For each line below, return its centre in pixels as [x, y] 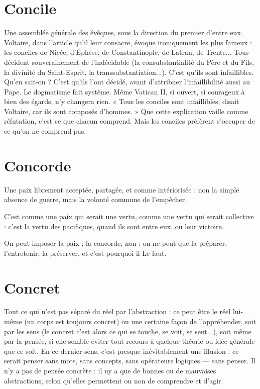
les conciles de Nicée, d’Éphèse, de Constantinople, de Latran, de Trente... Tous [126, 52]
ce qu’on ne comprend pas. [45, 131]
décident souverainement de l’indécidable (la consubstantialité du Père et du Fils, [129, 62]
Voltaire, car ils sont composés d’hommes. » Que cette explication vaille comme [126, 111]
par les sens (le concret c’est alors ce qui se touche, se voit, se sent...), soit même [128, 331]
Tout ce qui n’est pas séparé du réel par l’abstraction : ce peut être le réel [117, 311]
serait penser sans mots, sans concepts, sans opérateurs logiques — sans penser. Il [130, 361]
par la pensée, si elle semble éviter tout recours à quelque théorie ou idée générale [129, 341]
